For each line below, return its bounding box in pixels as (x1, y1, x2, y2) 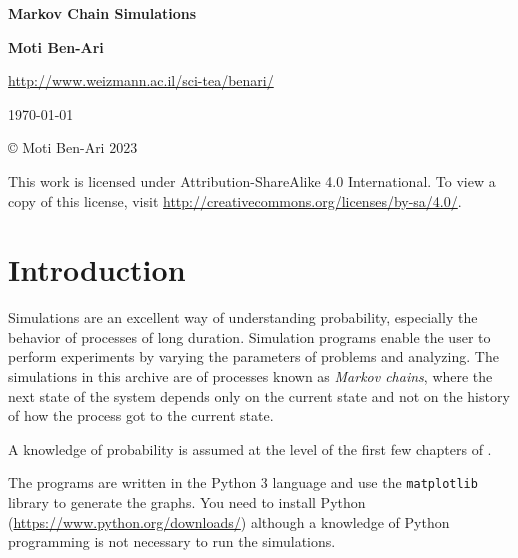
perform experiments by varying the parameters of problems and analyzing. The (8, 346, 499, 367)
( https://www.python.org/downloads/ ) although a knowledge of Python (8, 511, 450, 532)
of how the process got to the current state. (8, 405, 274, 426)
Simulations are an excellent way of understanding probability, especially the (8, 307, 478, 328)
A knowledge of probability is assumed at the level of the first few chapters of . (8, 438, 492, 459)
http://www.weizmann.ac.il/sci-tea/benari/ (8, 70, 274, 91)
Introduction (8, 249, 186, 290)
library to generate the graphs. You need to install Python (8, 492, 366, 513)
